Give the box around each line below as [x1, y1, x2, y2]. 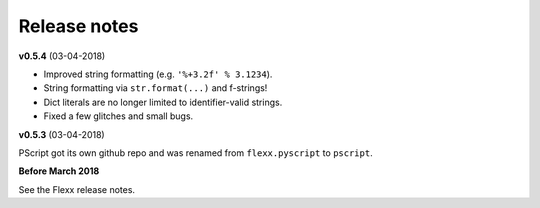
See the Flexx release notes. [18, 183, 135, 195]
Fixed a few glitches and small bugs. [43, 110, 194, 122]
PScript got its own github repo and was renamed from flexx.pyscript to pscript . [18, 146, 374, 159]
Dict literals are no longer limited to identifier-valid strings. [43, 96, 283, 108]
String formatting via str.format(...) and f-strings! [43, 82, 268, 94]
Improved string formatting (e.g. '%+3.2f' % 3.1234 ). [43, 68, 273, 80]
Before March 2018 [18, 165, 100, 177]
